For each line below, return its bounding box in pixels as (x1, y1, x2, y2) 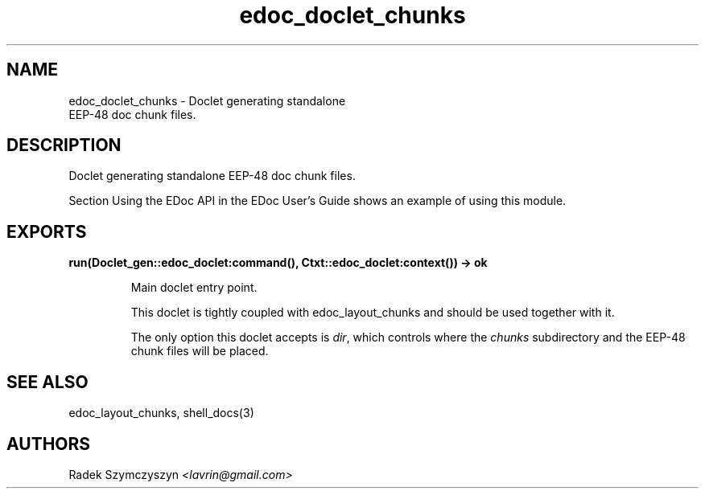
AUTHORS (6, 433, 91, 454)
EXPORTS (6, 221, 87, 242)
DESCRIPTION (6, 135, 122, 156)
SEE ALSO (6, 371, 89, 392)
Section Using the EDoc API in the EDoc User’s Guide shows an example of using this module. (68, 194, 567, 208)
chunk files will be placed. (130, 344, 269, 358)
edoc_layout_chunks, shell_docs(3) (68, 406, 254, 420)
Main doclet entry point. (130, 280, 258, 295)
